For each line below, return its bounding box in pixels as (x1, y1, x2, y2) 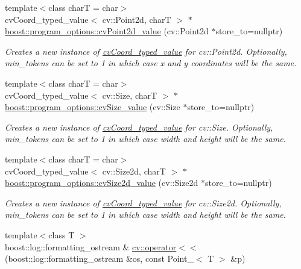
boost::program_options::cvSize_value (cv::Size (5, 100, 180, 113)
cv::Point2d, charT (102, 13, 171, 25)
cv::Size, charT (102, 88, 157, 101)
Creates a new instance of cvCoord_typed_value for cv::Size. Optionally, (5, 120, 273, 133)
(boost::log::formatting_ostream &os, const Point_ (5, 252, 194, 265)
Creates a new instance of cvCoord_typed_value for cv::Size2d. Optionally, (5, 196, 282, 209)
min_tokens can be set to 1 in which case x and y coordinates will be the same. (5, 57, 297, 69)
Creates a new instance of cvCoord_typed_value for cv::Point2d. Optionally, (5, 45, 287, 57)
